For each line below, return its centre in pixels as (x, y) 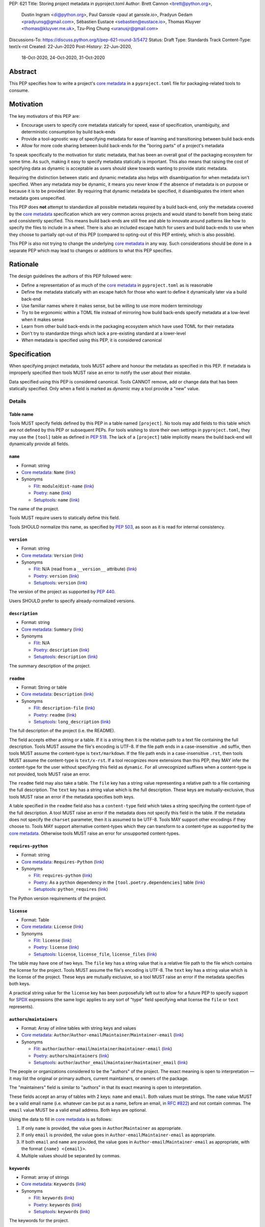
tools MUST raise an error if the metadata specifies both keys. (72, 797)
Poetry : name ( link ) (52, 493)
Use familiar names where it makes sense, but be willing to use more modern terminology (112, 306)
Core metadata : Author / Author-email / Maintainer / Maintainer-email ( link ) (103, 1035)
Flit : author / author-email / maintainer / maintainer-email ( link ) (103, 1049)
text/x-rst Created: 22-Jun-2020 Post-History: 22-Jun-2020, (70, 46)
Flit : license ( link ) (53, 940)
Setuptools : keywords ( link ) (62, 1211)
